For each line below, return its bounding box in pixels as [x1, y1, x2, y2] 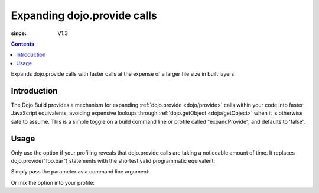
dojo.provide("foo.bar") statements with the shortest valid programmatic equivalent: [11, 157, 216, 165]
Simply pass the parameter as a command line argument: [11, 168, 150, 175]
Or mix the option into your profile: [11, 179, 95, 186]
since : [11, 30, 27, 37]
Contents [11, 40, 35, 47]
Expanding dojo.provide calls [11, 9, 158, 22]
